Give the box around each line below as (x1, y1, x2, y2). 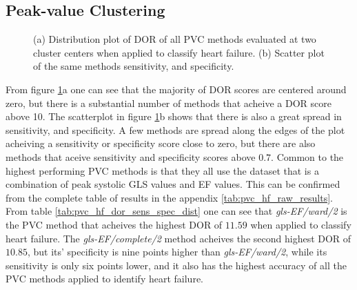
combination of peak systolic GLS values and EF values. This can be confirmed (6, 177, 340, 191)
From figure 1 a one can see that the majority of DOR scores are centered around (6, 81, 347, 96)
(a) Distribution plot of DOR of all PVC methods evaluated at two (33, 32, 316, 46)
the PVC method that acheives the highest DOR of (6, 217, 223, 231)
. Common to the (271, 149, 344, 164)
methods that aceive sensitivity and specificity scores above (6, 149, 256, 164)
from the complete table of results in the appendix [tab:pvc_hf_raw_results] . (6, 190, 333, 204)
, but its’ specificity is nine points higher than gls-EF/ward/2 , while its (27, 244, 327, 259)
